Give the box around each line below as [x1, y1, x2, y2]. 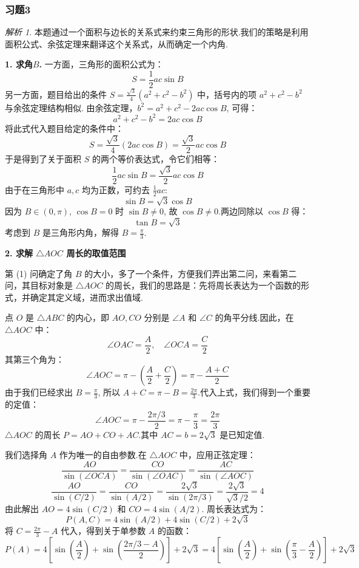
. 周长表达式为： [201, 502, 267, 515]
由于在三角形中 [5, 183, 64, 196]
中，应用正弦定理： [179, 448, 256, 461]
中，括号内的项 [197, 87, 257, 100]
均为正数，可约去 [82, 183, 150, 196]
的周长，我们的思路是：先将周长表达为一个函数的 [106, 279, 301, 292]
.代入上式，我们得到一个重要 [197, 386, 310, 399]
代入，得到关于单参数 [61, 524, 146, 537]
